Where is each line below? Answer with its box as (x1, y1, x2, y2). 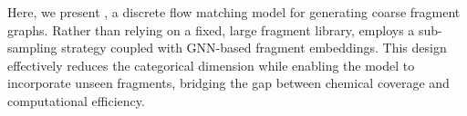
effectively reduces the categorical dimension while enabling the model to (7, 55, 415, 74)
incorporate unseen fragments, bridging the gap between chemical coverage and (7, 73, 450, 92)
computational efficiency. (7, 91, 145, 110)
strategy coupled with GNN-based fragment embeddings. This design (61, 38, 447, 57)
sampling (7, 38, 57, 57)
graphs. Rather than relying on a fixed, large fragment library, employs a (7, 20, 415, 39)
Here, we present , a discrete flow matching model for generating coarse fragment (7, 3, 461, 21)
